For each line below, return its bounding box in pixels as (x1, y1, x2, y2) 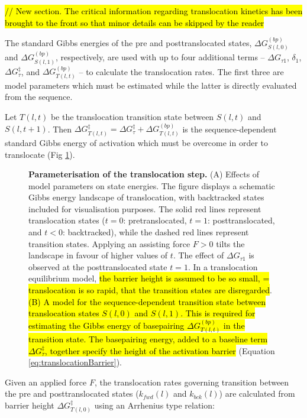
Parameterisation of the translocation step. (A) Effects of (28, 168, 260, 180)
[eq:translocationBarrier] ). (28, 356, 122, 368)
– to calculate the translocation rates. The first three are (79, 65, 284, 77)
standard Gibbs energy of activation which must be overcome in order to (5, 136, 269, 148)
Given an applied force (5, 375, 87, 388)
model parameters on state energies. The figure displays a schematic (28, 179, 275, 192)
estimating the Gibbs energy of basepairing (28, 319, 185, 331)
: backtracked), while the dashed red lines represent (62, 226, 249, 238)
